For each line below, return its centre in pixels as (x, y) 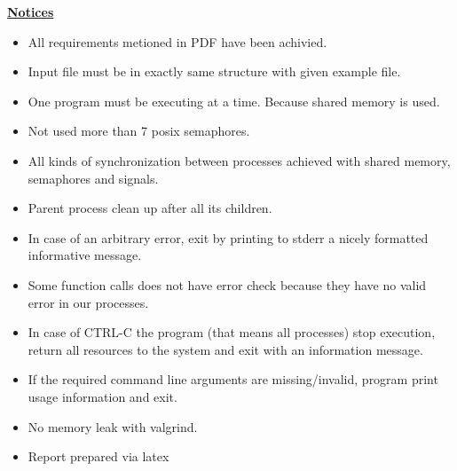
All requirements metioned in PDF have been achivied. (177, 41)
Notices (31, 12)
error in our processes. (88, 302)
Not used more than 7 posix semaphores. (139, 131)
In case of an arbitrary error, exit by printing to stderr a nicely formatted (228, 237)
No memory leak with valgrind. (113, 426)
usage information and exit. (102, 396)
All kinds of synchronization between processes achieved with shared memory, (239, 160)
